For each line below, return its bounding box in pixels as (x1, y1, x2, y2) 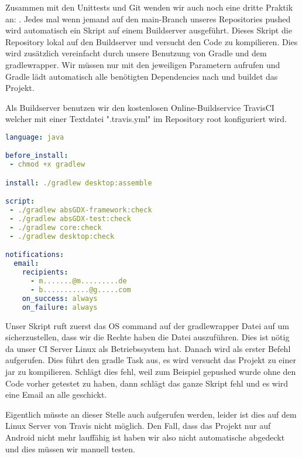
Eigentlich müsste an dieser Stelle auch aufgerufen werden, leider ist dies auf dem (5, 408, 297, 420)
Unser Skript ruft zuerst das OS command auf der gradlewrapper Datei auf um (5, 319, 289, 331)
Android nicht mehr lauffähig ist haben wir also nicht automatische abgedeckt (5, 431, 285, 443)
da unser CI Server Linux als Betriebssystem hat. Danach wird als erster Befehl (5, 342, 291, 354)
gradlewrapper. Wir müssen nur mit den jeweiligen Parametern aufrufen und (5, 58, 280, 70)
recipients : (22, 268, 68, 277)
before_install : (5, 151, 68, 160)
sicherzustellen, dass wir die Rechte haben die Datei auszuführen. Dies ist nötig (5, 331, 290, 343)
